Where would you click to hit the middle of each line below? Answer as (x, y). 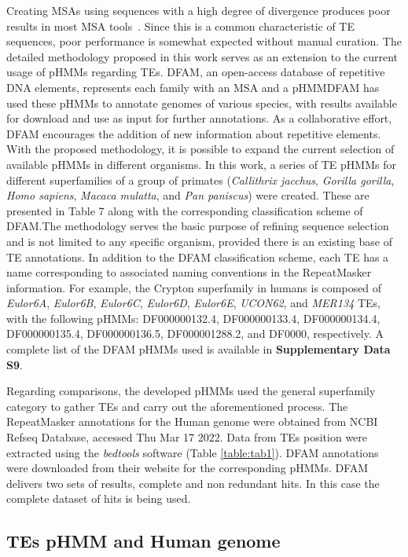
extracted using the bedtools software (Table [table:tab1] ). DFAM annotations (193, 452)
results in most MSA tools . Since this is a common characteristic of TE (180, 26)
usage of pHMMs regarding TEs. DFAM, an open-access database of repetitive (196, 72)
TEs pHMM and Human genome (143, 541)
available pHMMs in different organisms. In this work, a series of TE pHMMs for (201, 164)
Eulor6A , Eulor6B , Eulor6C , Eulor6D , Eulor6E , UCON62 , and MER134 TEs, (193, 303)
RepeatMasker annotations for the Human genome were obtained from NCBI (192, 421)
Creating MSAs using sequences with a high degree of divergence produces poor (198, 10)
